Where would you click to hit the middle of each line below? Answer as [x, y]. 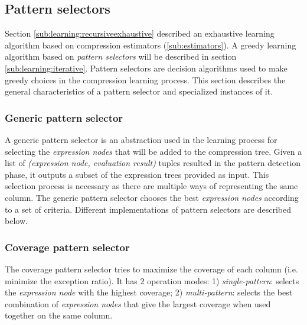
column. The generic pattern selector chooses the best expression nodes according [152, 197]
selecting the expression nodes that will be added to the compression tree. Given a [153, 151]
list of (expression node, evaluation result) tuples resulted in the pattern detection [153, 163]
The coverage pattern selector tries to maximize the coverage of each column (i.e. [151, 269]
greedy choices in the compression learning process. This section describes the [145, 79]
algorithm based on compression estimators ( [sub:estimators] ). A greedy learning [151, 45]
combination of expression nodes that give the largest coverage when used [138, 303]
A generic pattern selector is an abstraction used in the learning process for [141, 139]
